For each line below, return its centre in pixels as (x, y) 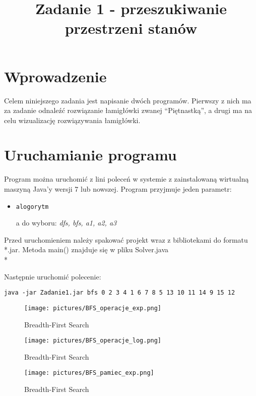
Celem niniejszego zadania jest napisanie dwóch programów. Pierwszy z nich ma (128, 100)
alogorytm (32, 207)
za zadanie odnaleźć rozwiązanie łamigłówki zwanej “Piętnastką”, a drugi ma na (128, 110)
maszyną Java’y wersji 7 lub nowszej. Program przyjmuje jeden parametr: (118, 189)
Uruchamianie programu (90, 155)
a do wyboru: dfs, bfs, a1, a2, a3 (66, 223)
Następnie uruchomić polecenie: (53, 276)
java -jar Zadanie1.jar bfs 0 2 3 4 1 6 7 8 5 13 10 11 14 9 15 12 (120, 293)
